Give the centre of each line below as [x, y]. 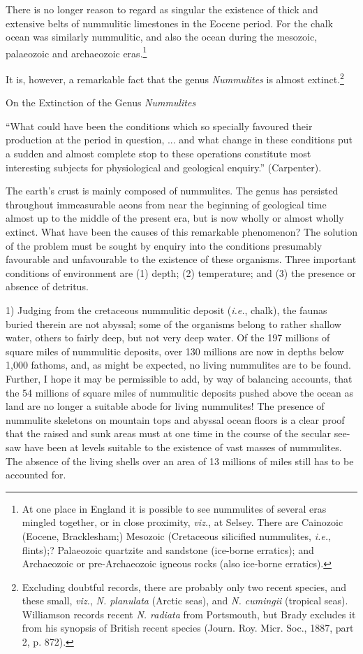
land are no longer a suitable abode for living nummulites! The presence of [165, 406]
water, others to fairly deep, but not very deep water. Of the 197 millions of [168, 337]
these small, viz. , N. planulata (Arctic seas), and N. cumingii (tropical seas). [185, 600]
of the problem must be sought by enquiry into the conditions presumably [164, 245]
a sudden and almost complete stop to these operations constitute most [158, 154]
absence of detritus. [47, 286]
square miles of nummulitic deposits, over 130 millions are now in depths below [175, 351]
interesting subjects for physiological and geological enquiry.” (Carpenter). [164, 167]
